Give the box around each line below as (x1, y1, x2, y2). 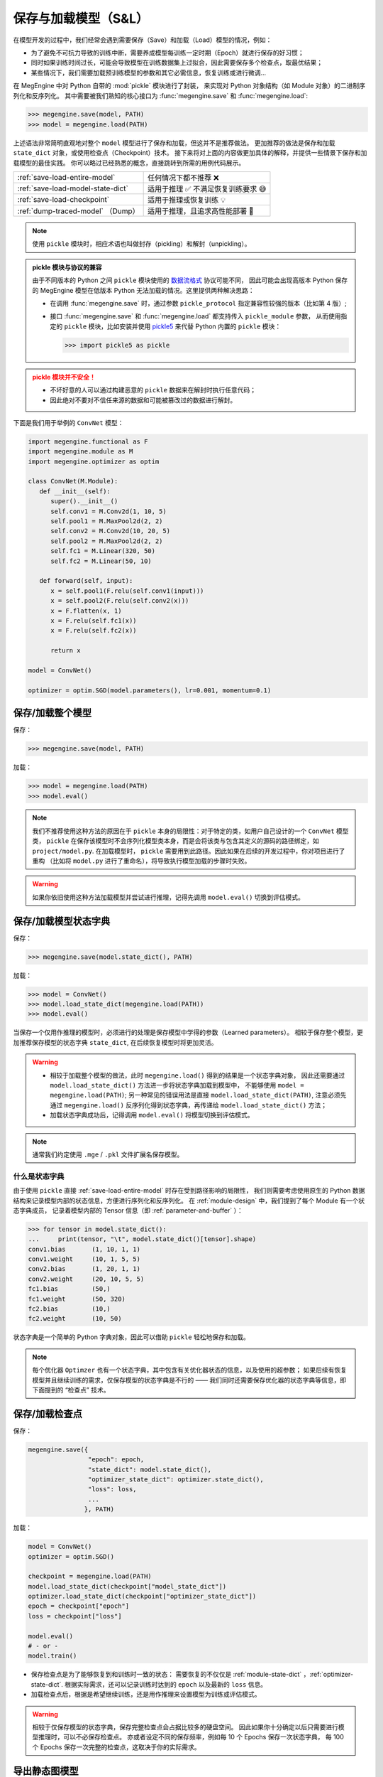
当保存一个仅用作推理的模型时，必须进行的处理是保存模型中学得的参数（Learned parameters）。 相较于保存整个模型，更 (13, 1028, 363, 1037)
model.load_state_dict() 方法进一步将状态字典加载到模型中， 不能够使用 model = (50, 1081, 304, 1090)
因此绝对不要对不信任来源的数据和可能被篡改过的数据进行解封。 (50, 395, 237, 404)
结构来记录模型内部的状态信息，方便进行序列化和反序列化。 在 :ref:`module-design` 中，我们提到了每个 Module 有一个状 (13, 1196, 365, 1205)
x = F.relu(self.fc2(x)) (50, 626, 138, 635)
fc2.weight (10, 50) (28, 1315, 122, 1323)
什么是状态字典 (13, 1171, 65, 1181)
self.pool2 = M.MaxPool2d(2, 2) (50, 537, 163, 545)
